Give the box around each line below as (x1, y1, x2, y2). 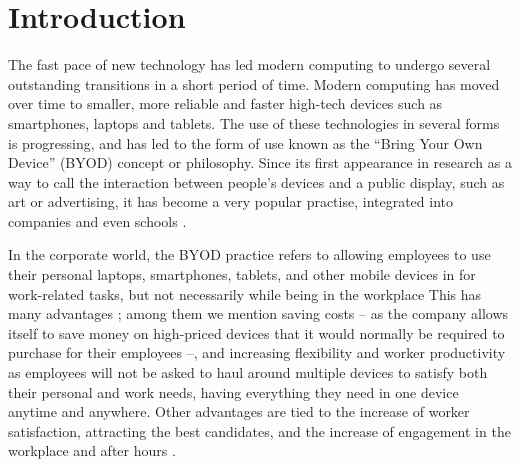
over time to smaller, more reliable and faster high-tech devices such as (8, 93, 443, 114)
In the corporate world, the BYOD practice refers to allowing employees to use (8, 244, 491, 265)
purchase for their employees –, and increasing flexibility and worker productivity (8, 342, 506, 363)
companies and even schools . (8, 210, 187, 231)
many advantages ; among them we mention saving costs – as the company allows (8, 303, 509, 324)
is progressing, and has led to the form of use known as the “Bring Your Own (8, 132, 483, 153)
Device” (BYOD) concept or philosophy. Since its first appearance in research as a (8, 152, 512, 173)
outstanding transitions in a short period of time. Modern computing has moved (8, 73, 500, 94)
